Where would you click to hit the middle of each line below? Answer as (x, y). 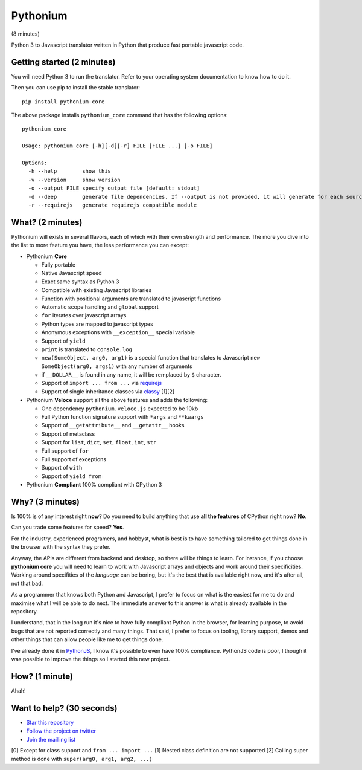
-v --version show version (74, 180)
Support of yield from (71, 476)
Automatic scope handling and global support (100, 307)
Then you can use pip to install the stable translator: (76, 88)
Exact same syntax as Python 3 (80, 282)
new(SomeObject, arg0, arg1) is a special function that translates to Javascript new (151, 358)
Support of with (62, 468)
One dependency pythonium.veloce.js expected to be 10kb (120, 409)
